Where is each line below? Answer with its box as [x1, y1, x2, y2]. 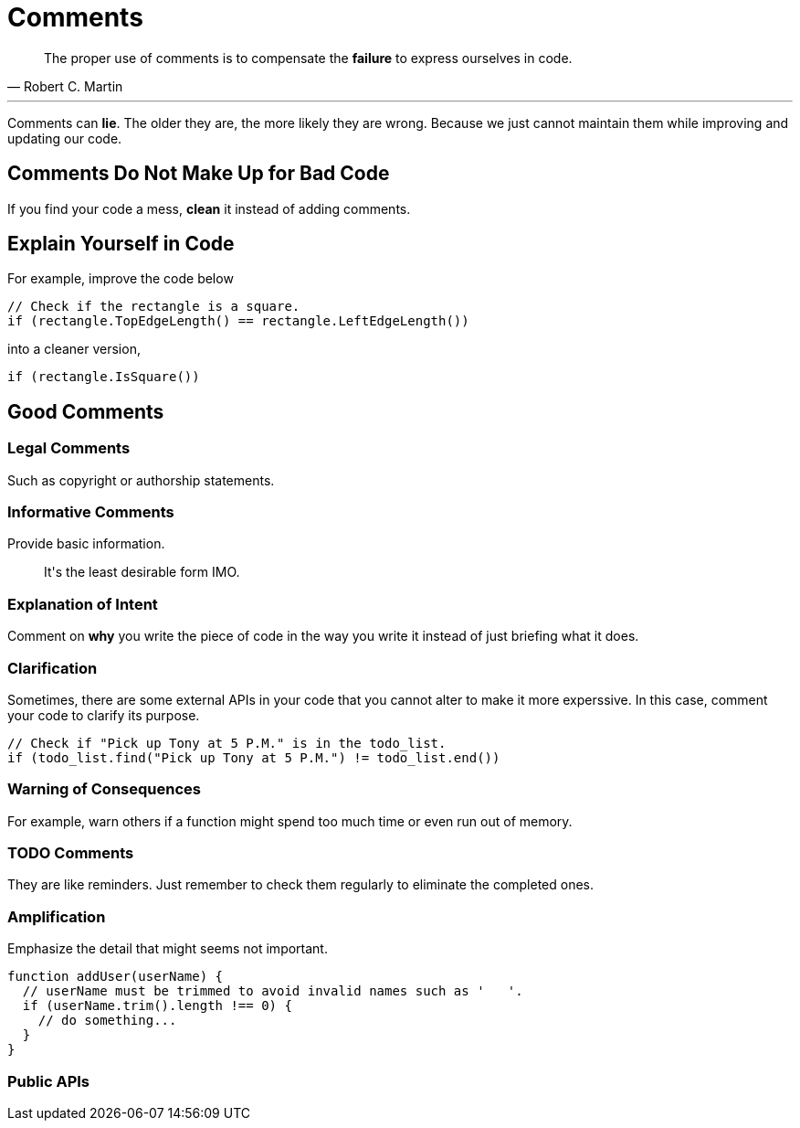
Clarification [7, 658, 98, 677]
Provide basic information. [7, 536, 165, 552]
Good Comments [7, 399, 164, 423]
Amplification [7, 907, 106, 926]
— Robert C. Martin [7, 78, 123, 94]
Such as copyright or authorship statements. [7, 472, 275, 488]
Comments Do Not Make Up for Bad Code [7, 162, 390, 186]
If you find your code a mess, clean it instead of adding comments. [7, 200, 411, 217]
